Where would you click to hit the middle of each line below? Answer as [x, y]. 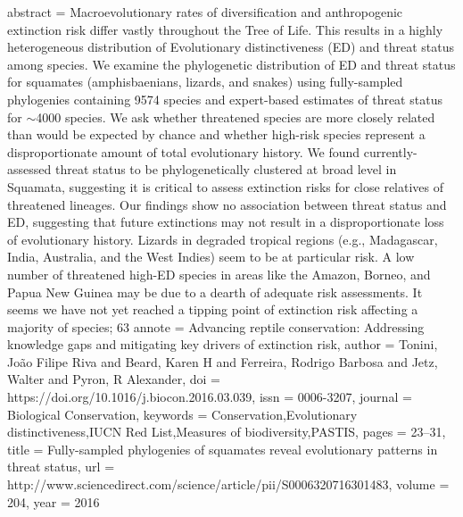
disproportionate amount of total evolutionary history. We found [184, 151]
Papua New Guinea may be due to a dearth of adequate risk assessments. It [215, 292]
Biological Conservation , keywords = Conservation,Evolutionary [182, 414]
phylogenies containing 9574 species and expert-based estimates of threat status [225, 99]
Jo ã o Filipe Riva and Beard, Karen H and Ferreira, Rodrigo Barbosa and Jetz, [223, 361]
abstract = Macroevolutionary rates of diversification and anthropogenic [205, 12]
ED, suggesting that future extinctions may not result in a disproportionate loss [226, 222]
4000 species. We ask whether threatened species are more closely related [236, 117]
